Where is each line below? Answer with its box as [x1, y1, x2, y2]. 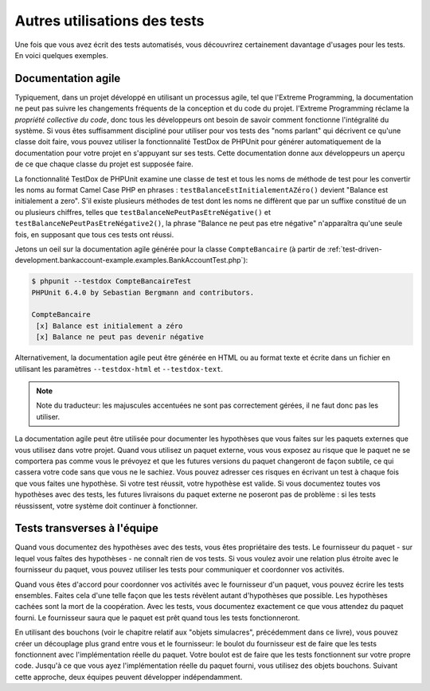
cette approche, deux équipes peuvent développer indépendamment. [14, 672, 243, 681]
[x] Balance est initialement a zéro [36, 321, 183, 330]
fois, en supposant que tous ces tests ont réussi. [14, 229, 174, 239]
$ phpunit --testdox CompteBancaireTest [31, 277, 191, 286]
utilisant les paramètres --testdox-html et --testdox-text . [14, 364, 223, 373]
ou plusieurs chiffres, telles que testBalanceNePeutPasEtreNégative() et [14, 207, 271, 217]
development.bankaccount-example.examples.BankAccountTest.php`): [14, 256, 248, 265]
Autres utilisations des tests [14, 12, 205, 29]
